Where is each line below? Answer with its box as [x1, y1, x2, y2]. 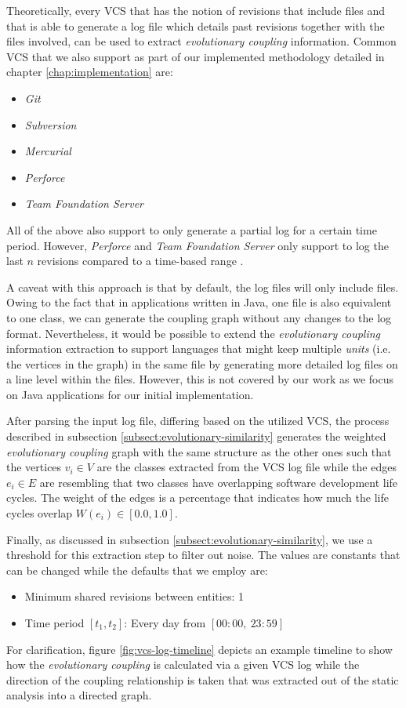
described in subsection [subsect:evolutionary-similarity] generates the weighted [6, 428, 386, 445]
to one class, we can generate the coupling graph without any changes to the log [6, 309, 392, 325]
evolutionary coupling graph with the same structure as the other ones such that [6, 443, 392, 459]
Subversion [24, 116, 77, 133]
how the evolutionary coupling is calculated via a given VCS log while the [6, 656, 360, 673]
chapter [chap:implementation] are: [6, 64, 173, 80]
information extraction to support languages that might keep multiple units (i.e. [6, 340, 391, 357]
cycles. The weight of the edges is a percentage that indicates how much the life [6, 489, 389, 506]
